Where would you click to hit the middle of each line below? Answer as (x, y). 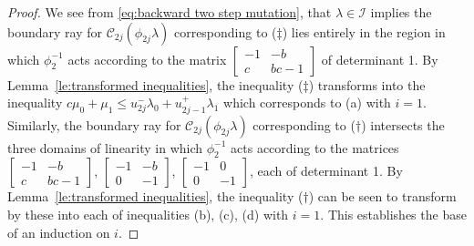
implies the (401, 12)
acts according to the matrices (315, 147)
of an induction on (59, 232)
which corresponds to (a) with (307, 102)
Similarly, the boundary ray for (94, 124)
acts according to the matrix (147, 59)
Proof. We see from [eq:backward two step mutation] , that (170, 12)
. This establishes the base (393, 214)
